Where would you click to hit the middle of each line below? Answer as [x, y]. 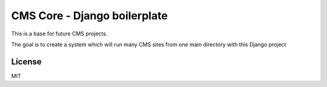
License [26, 61]
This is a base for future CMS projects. [59, 34]
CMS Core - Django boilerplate [89, 16]
